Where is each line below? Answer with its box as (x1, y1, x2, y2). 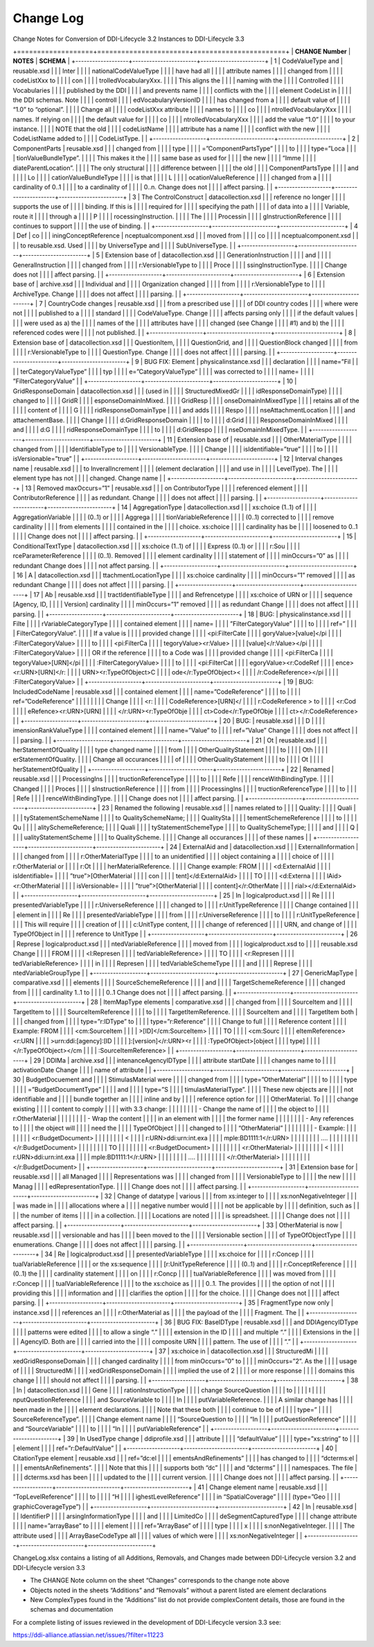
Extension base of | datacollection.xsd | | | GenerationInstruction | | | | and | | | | (105, 251, 332, 259)
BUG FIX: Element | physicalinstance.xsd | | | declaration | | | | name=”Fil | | (144, 358, 358, 366)
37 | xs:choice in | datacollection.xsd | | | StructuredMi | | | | (158, 1347, 328, 1355)
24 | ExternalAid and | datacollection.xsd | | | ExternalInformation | (170, 842, 359, 851)
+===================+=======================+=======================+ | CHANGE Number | (12, 47, 351, 55)
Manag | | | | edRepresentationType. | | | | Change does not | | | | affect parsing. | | (12, 1182, 247, 1190)
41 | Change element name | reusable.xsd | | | (197, 1483, 328, 1491)
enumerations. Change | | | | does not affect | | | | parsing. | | (12, 1240, 185, 1248)
